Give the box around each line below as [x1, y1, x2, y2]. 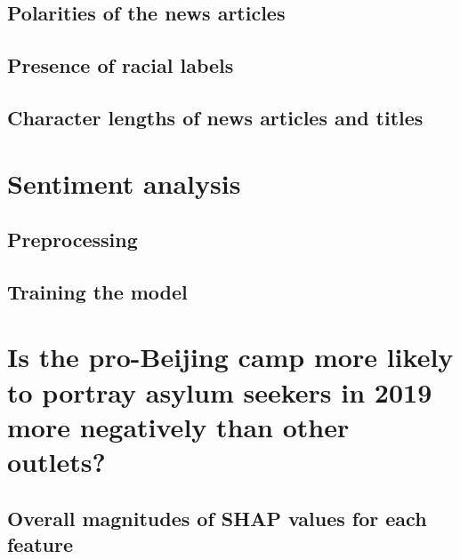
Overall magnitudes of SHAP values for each [7, 504, 427, 531]
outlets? [7, 443, 106, 480]
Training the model [7, 277, 188, 305]
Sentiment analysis [7, 164, 241, 201]
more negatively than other [7, 408, 350, 444]
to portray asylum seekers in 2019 [7, 373, 432, 410]
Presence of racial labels [7, 52, 234, 79]
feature [7, 531, 74, 557]
